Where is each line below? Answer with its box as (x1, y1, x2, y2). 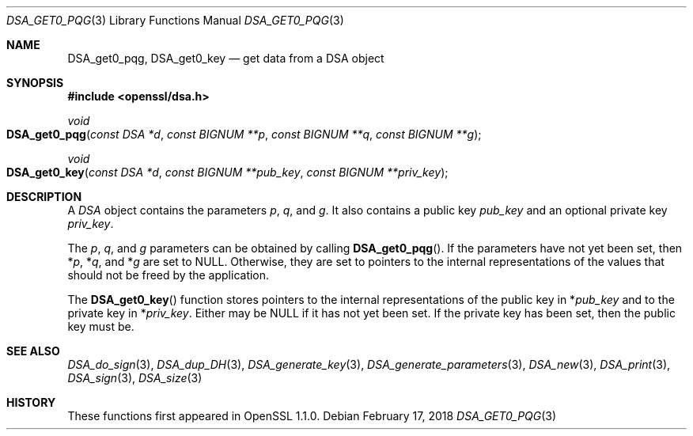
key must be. (67, 320, 134, 333)
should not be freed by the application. (67, 268, 270, 282)
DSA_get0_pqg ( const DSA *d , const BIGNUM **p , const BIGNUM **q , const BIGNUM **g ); (6, 127, 482, 141)
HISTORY (6, 396, 56, 409)
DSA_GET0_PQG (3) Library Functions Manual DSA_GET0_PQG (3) (6, 13, 344, 27)
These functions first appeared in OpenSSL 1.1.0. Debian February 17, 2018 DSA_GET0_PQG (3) (67, 409, 557, 423)
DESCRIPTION (6, 190, 82, 203)
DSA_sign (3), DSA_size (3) (67, 371, 203, 385)
